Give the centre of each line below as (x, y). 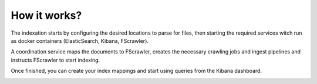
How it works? (46, 15)
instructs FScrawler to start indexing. (55, 60)
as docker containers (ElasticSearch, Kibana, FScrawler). (80, 41)
